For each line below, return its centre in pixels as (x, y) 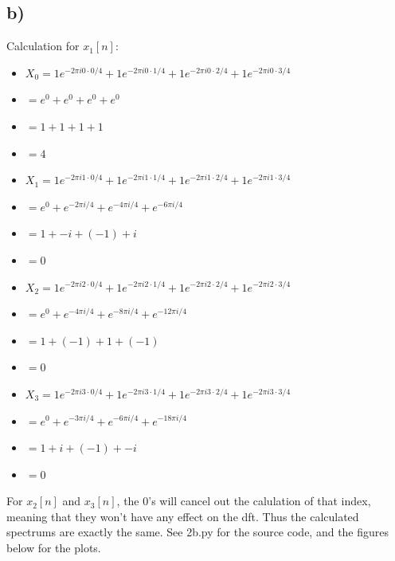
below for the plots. (54, 548)
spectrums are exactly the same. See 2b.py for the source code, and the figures (198, 532)
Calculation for (43, 46)
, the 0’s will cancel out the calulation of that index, (244, 501)
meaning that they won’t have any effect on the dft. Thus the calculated (183, 516)
